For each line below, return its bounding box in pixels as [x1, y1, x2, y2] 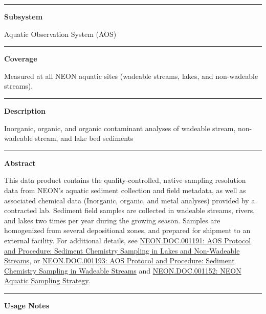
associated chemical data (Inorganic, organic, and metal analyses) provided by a [4, 195, 255, 205]
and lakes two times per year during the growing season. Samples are [4, 215, 220, 225]
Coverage [4, 53, 37, 64]
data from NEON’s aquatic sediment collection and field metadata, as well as [4, 184, 246, 195]
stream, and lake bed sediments [35, 133, 134, 143]
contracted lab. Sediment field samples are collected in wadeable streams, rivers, [4, 205, 255, 216]
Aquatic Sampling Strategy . [4, 275, 91, 286]
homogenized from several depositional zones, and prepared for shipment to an [4, 225, 251, 236]
